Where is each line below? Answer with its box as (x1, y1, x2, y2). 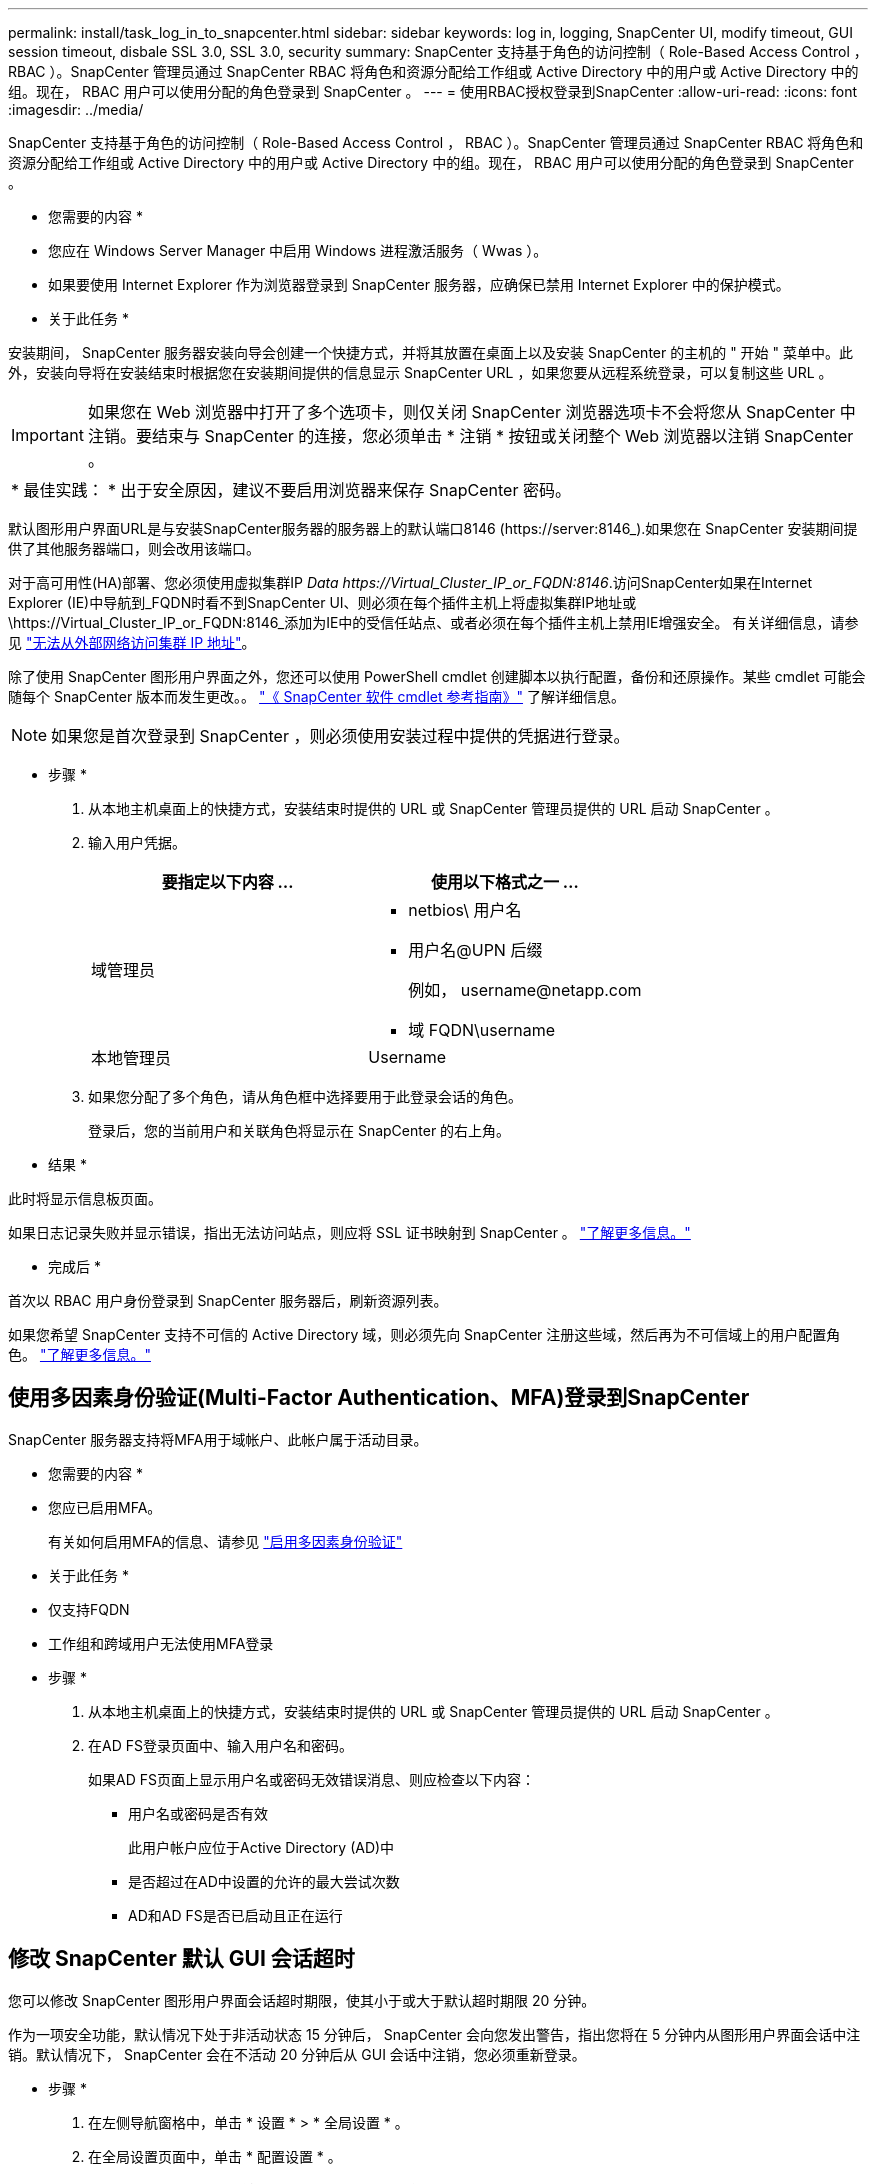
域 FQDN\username (408, 1020, 556, 1040)
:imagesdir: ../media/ (8, 101, 144, 118)
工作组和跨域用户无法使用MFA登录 (48, 1634, 274, 1652)
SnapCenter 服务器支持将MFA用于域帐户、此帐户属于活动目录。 (8, 1430, 428, 1448)
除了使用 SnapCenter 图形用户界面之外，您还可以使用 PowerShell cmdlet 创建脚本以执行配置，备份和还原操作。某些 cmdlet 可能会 (8, 668, 866, 685)
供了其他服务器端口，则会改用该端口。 (8, 540, 260, 557)
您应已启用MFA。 (48, 1498, 162, 1516)
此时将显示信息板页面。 (8, 1190, 162, 1207)
